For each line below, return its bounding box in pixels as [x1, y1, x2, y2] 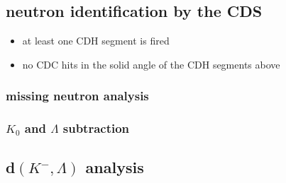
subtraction [62, 119, 130, 137]
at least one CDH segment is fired [22, 33, 170, 48]
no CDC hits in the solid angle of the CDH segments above [22, 57, 280, 71]
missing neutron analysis [6, 87, 149, 105]
